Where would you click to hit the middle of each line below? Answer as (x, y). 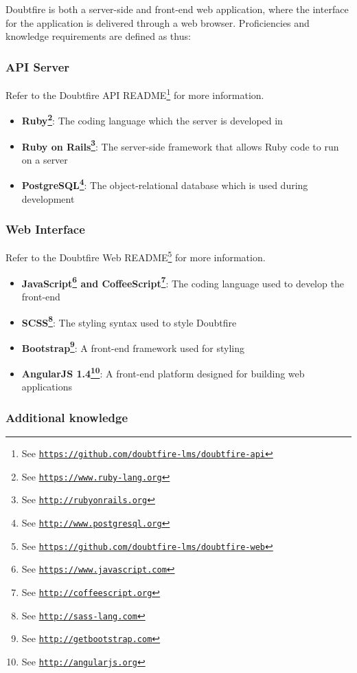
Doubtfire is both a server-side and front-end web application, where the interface (177, 9)
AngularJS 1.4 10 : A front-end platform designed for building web (163, 372)
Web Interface (45, 229)
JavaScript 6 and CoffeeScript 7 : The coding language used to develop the (183, 282)
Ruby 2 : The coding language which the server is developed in (152, 119)
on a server (45, 159)
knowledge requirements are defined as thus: (98, 36)
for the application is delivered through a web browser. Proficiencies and (158, 22)
